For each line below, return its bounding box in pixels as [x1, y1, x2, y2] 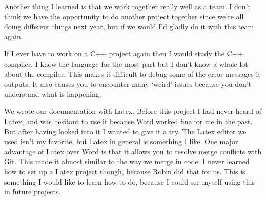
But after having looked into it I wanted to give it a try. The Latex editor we [4, 126, 247, 136]
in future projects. [4, 186, 61, 197]
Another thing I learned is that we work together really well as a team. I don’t [4, 1, 251, 11]
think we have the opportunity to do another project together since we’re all [4, 11, 244, 22]
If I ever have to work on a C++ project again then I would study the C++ [4, 48, 243, 59]
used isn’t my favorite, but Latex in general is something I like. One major [4, 136, 238, 147]
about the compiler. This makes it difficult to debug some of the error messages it [4, 68, 261, 79]
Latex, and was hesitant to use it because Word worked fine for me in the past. [4, 115, 253, 126]
